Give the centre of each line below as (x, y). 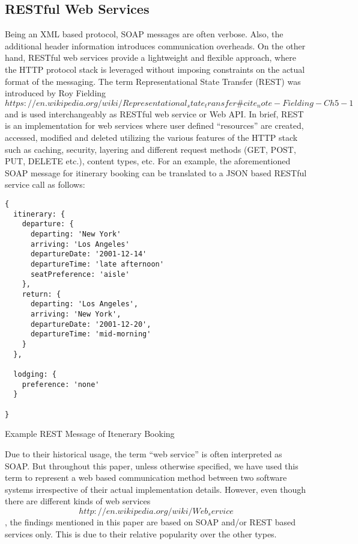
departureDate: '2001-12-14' (89, 254)
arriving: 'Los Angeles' (80, 244)
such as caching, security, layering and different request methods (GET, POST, (150, 149)
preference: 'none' (61, 384)
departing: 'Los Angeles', (84, 304)
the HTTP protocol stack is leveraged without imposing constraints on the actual (155, 69)
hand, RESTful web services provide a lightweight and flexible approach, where (150, 57)
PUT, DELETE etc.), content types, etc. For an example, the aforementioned (148, 161)
